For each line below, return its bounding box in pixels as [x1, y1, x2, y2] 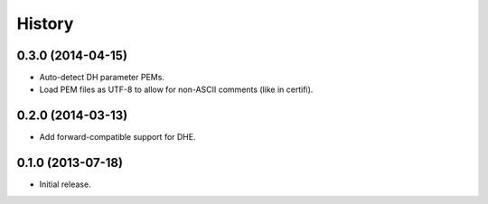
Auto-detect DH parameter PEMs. [39, 72, 164, 83]
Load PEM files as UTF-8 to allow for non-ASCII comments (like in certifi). [39, 84, 314, 95]
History [16, 14, 74, 33]
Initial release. [39, 179, 91, 190]
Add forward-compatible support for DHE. [39, 132, 196, 143]
